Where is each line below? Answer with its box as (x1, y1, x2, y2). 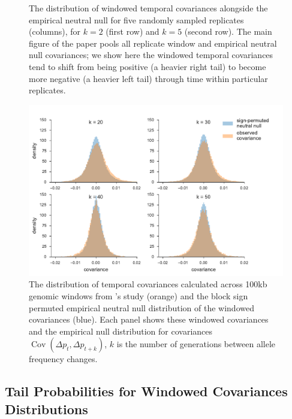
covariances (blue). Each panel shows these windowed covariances (29, 313, 269, 326)
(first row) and (106, 25, 159, 38)
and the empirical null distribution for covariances (29, 324, 213, 337)
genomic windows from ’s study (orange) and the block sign (29, 290, 248, 302)
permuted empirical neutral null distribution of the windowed (29, 301, 254, 314)
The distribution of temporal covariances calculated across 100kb (29, 278, 267, 290)
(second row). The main (184, 25, 272, 38)
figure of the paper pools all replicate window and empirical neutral (29, 37, 277, 49)
